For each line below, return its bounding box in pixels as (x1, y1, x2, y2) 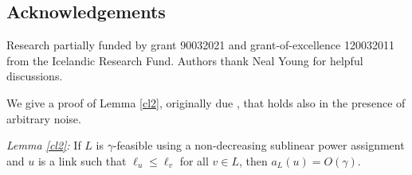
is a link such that (37, 152, 127, 169)
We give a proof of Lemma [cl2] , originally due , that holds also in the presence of (6, 94, 406, 111)
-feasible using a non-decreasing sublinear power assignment (112, 137, 405, 154)
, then (238, 152, 268, 169)
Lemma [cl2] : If (6, 137, 81, 154)
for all (179, 152, 209, 169)
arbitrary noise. (6, 110, 81, 126)
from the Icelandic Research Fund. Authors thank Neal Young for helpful (6, 52, 363, 68)
